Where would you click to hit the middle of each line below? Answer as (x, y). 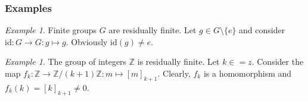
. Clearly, (174, 73)
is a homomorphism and (248, 73)
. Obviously (87, 41)
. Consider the (278, 61)
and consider (262, 30)
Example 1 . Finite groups (51, 30)
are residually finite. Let (153, 30)
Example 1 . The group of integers (66, 61)
